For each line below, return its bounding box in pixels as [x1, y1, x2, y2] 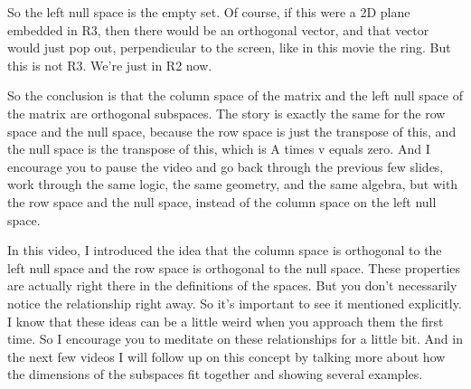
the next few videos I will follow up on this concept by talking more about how [7, 346, 446, 365]
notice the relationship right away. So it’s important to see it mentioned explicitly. [7, 293, 462, 312]
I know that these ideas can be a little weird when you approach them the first [7, 311, 444, 330]
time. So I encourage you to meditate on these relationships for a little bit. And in [7, 329, 463, 348]
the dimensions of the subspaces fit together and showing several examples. [7, 365, 423, 384]
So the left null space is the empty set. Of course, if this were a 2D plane [7, 3, 410, 21]
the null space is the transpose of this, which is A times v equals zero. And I [7, 139, 430, 158]
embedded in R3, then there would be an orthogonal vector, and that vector [7, 20, 429, 39]
